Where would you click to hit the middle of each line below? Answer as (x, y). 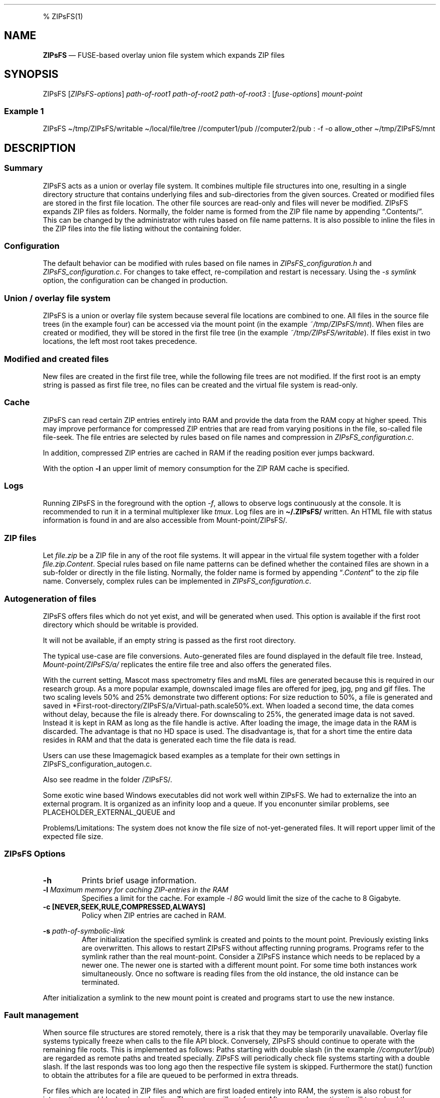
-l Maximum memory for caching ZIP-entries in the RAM (136, 889)
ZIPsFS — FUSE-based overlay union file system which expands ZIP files (164, 55)
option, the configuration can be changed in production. (135, 281)
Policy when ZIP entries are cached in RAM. (154, 915)
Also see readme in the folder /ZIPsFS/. (107, 779)
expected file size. (73, 836)
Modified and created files (57, 359)
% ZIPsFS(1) (63, 16)
